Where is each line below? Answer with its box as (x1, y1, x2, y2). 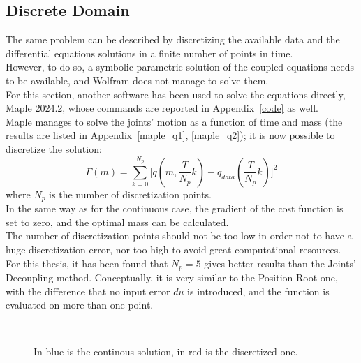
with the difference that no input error (6, 283, 170, 298)
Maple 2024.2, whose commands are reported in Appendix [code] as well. (6, 101, 318, 115)
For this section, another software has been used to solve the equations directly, (6, 87, 346, 101)
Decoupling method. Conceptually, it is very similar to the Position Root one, (6, 270, 338, 285)
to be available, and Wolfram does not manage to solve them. (6, 73, 269, 87)
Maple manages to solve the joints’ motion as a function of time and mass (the (6, 114, 343, 128)
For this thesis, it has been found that (6, 255, 168, 270)
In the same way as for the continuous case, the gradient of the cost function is (6, 201, 344, 216)
